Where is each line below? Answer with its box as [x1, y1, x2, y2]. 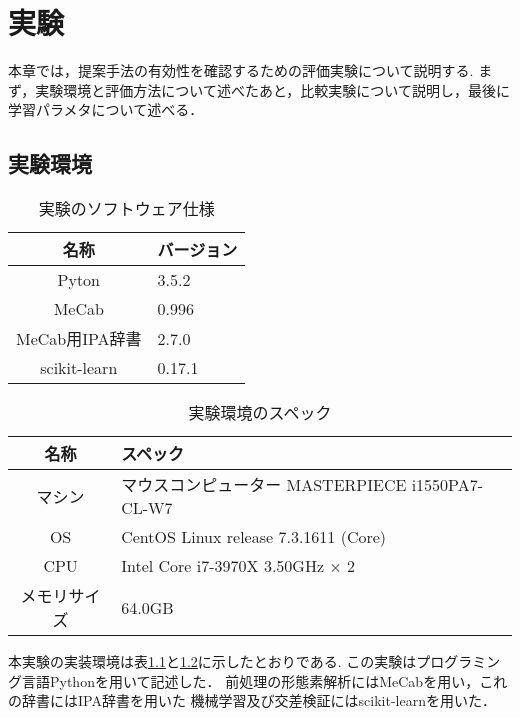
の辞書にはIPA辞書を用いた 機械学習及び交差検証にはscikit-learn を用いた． [8, 690, 496, 711]
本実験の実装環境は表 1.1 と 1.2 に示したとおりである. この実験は [8, 651, 417, 672]
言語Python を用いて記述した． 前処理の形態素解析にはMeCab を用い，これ [21, 670, 508, 691]
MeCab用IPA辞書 [16, 327, 142, 351]
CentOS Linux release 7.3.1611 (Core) [121, 525, 387, 549]
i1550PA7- [411, 473, 484, 497]
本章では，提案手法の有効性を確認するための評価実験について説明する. [8, 60, 474, 81]
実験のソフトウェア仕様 [38, 197, 215, 221]
